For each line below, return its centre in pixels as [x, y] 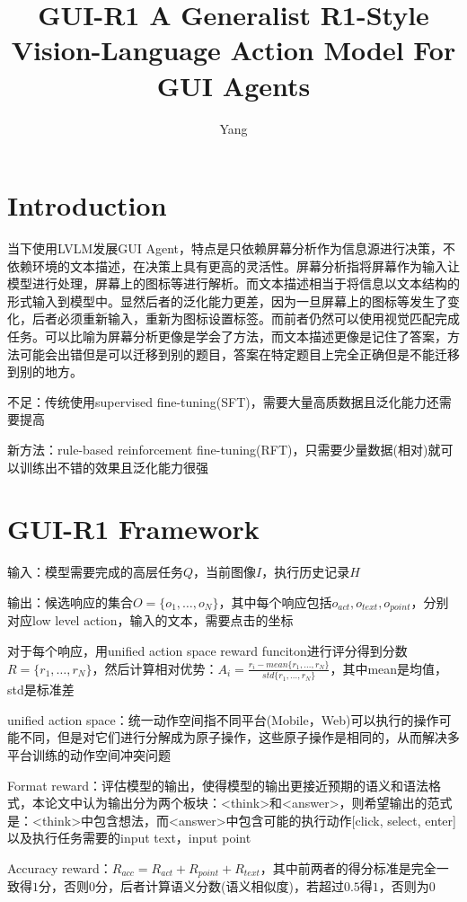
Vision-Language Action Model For [233, 50]
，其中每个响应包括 [275, 601]
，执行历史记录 [306, 572]
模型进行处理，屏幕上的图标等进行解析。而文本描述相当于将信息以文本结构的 [233, 283]
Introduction [87, 205]
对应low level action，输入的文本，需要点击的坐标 [150, 620]
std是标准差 [41, 690]
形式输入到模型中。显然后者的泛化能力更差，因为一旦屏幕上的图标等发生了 [227, 301]
